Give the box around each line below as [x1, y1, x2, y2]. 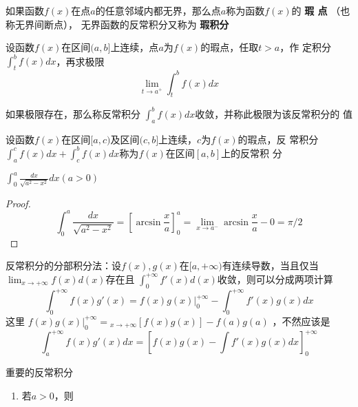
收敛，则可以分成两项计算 [217, 271, 333, 286]
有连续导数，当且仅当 [222, 258, 319, 273]
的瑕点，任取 [200, 40, 259, 54]
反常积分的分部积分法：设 [6, 258, 121, 273]
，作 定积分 [280, 40, 331, 54]
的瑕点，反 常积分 [238, 132, 319, 146]
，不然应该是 [272, 313, 330, 328]
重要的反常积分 [6, 365, 73, 379]
